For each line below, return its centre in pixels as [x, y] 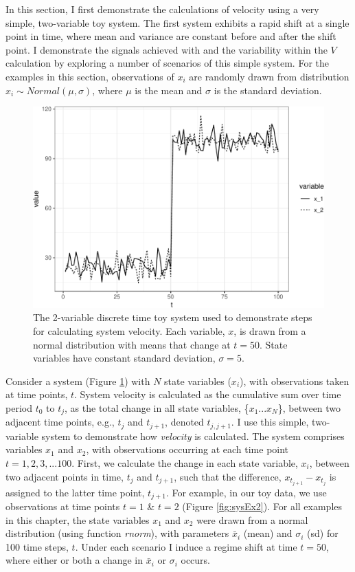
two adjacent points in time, [65, 476]
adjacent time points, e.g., [60, 422]
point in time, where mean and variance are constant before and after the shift [171, 36]
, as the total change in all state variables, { [157, 407]
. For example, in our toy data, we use [246, 492]
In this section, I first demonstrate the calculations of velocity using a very [162, 9]
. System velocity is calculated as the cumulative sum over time [208, 394]
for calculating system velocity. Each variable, [129, 330]
